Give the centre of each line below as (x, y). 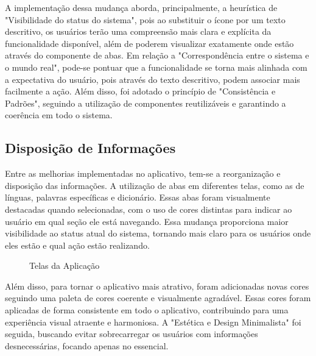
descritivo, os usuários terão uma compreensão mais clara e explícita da (138, 31)
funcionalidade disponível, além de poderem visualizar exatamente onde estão (149, 43)
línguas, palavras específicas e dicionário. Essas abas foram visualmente (138, 197)
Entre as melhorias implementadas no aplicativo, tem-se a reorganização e (143, 173)
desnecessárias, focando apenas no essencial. (87, 345)
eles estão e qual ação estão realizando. (77, 245)
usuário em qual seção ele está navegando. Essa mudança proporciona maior (147, 221)
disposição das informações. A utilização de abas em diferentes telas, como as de (155, 185)
